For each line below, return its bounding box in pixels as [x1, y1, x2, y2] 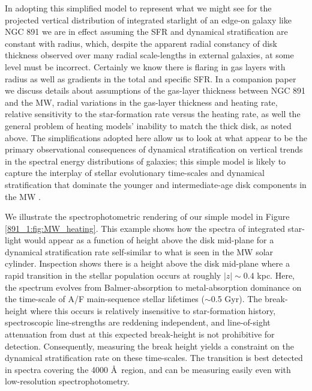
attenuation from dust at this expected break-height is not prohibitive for [5, 328, 275, 341]
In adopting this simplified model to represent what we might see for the [5, 2, 272, 14]
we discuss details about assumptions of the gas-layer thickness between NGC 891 [5, 84, 305, 97]
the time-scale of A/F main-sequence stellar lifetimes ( [5, 292, 205, 305]
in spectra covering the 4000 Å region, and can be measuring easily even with [5, 363, 291, 375]
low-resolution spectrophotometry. [5, 375, 130, 387]
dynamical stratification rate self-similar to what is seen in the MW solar [5, 245, 274, 258]
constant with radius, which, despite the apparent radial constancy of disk [5, 37, 277, 49]
